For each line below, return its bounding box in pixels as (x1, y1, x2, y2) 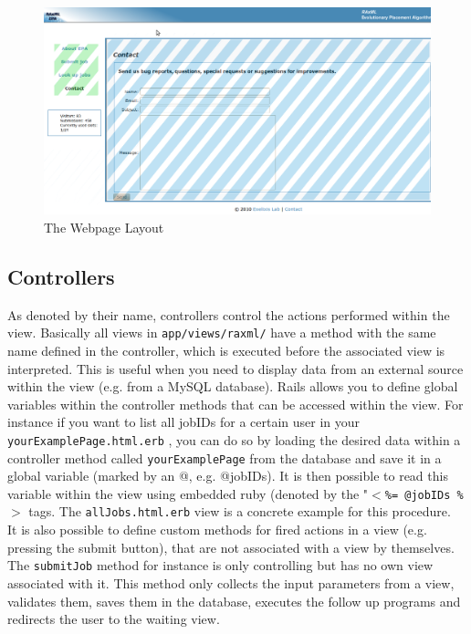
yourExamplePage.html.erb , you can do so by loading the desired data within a (7, 430, 461, 449)
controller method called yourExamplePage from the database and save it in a (7, 448, 442, 467)
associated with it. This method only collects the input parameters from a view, (7, 573, 455, 592)
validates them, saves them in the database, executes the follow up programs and (7, 591, 461, 610)
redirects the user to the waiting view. (7, 609, 220, 629)
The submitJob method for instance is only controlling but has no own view (7, 556, 434, 575)
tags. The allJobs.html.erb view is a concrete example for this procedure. (28, 502, 451, 521)
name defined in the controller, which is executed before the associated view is (7, 340, 445, 359)
